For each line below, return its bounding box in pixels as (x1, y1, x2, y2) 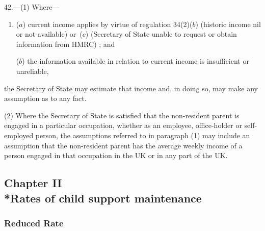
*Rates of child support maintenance (4, 190, 202, 206)
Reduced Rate (4, 216, 64, 229)
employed (4, 130, 34, 140)
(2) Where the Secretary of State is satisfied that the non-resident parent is (4, 110, 240, 120)
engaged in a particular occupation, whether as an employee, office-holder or (4, 120, 242, 131)
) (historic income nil (195, 18, 261, 29)
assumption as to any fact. (4, 93, 87, 104)
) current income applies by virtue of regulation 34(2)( (22, 18, 193, 29)
